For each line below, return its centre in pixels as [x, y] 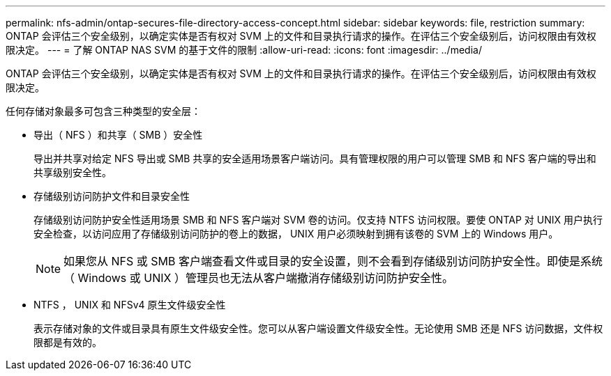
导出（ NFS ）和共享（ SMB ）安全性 [118, 135]
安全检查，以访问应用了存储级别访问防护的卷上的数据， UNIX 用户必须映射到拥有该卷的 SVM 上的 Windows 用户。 [296, 234]
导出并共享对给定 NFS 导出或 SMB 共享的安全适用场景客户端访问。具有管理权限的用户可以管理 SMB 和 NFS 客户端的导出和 [315, 158]
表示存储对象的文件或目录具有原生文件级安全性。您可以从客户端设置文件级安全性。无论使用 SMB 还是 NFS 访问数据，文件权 [318, 328]
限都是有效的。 [68, 342]
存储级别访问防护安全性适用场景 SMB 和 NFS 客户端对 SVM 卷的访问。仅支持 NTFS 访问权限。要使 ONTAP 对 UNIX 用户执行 [318, 220]
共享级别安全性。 [73, 172]
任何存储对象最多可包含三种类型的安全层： [103, 111]
